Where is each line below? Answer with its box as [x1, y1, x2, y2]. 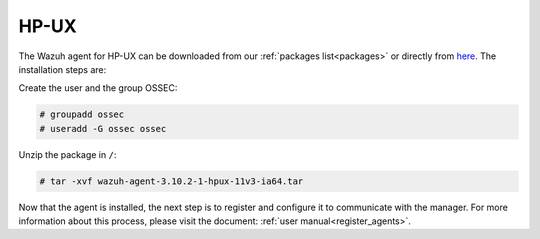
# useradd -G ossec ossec [39, 123, 167, 134]
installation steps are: [18, 63, 107, 75]
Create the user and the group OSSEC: [18, 82, 178, 94]
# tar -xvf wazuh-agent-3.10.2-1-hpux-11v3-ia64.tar [39, 175, 304, 187]
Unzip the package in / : [18, 148, 117, 160]
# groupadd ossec [39, 109, 125, 120]
